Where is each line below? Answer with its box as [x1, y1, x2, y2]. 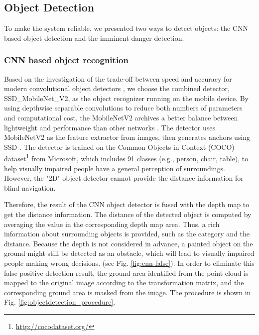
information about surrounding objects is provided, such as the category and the [4, 228, 250, 239]
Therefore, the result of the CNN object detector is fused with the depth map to [4, 199, 250, 210]
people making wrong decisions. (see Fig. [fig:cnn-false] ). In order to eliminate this [4, 257, 255, 268]
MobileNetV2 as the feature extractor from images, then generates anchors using [4, 132, 251, 142]
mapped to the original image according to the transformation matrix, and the [4, 277, 244, 288]
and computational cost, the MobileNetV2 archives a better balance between [4, 112, 238, 122]
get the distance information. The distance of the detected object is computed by [4, 209, 252, 219]
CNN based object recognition [4, 54, 129, 66]
